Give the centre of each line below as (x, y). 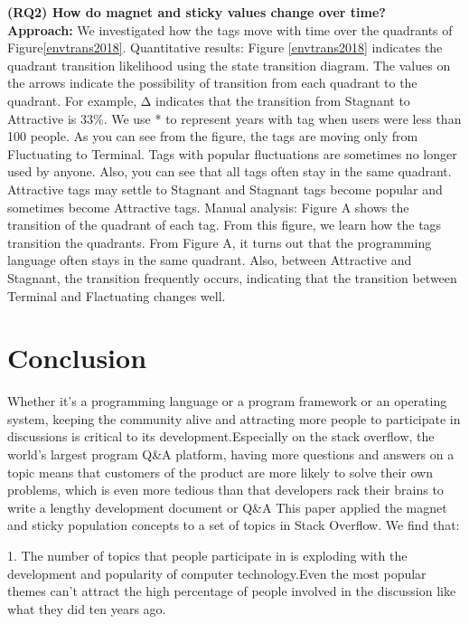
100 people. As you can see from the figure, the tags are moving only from (213, 136)
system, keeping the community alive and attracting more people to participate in (234, 418)
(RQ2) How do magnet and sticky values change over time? (197, 12)
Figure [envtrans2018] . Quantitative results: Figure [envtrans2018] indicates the (225, 47)
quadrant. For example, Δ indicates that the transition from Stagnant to (209, 100)
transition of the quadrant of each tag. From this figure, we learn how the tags (225, 225)
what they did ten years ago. (87, 608)
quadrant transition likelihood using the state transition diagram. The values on (229, 65)
